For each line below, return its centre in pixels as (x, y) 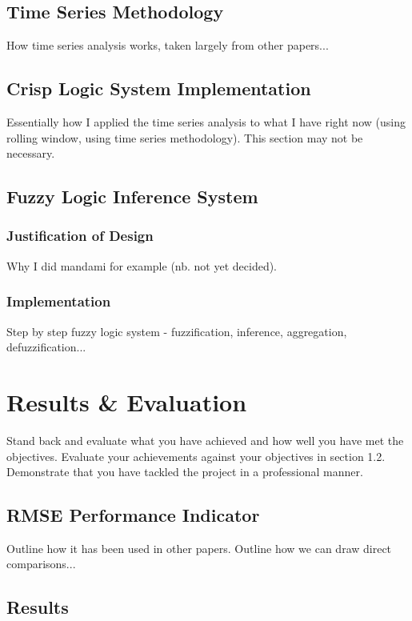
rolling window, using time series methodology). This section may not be (185, 137)
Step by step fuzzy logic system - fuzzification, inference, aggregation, (177, 331)
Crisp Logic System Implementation (159, 88)
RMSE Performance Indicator (133, 515)
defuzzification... (46, 347)
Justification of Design (80, 236)
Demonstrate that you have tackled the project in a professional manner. (185, 472)
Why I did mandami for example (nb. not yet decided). (142, 265)
